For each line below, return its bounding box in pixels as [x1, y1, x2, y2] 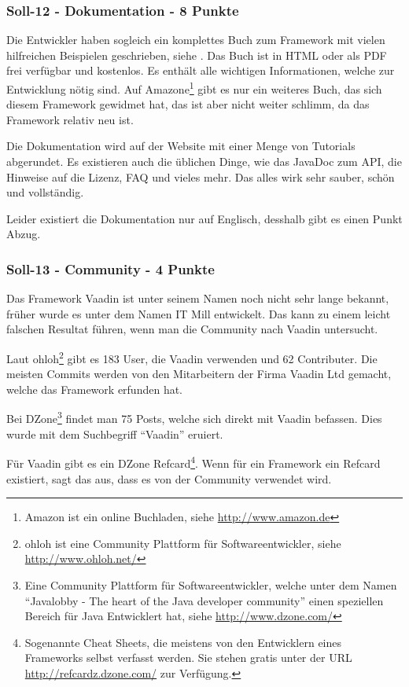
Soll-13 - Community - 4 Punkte [6, 259, 215, 278]
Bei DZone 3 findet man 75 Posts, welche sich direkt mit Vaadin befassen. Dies [6, 408, 382, 427]
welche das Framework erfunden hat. [6, 380, 182, 397]
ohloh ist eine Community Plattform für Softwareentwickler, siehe [24, 535, 341, 551]
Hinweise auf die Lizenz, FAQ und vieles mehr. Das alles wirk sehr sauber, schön [6, 168, 395, 185]
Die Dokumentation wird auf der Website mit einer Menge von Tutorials [6, 138, 356, 154]
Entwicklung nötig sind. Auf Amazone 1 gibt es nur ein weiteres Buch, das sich [6, 79, 382, 97]
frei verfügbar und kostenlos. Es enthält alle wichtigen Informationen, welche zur [6, 62, 395, 79]
